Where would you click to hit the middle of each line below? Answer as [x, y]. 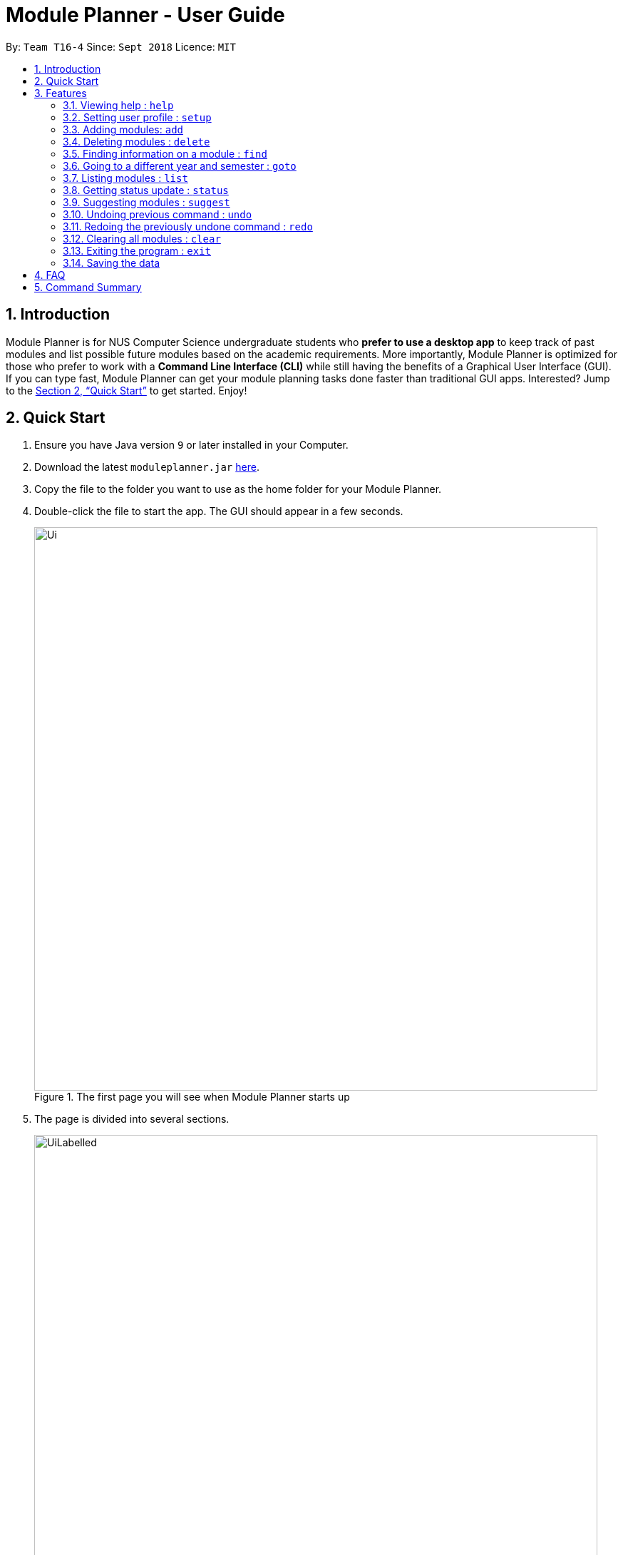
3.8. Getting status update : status [146, 190]
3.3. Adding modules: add [123, 129]
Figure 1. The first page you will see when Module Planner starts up [192, 1097]
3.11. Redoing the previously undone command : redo [188, 226]
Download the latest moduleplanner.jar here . [147, 467]
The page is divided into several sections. [132, 1119]
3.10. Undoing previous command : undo [158, 214]
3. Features [61, 93]
